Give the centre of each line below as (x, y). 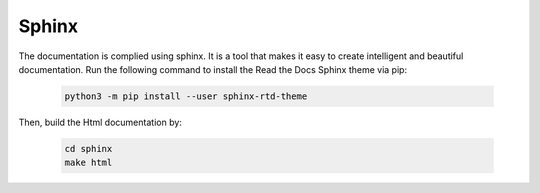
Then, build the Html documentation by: (100, 122)
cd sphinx (88, 148)
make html (88, 163)
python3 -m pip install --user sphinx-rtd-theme (186, 96)
